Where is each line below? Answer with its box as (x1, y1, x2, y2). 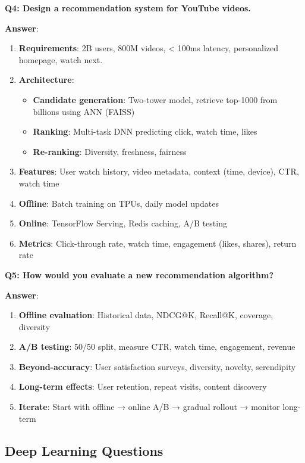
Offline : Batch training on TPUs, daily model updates (18, 197, 219, 209)
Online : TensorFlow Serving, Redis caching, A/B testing (18, 217, 227, 229)
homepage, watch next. (18, 53, 103, 66)
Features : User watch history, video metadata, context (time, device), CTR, (18, 165, 299, 178)
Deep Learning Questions (5, 441, 163, 459)
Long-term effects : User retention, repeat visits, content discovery (18, 380, 267, 393)
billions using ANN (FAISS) (33, 105, 135, 117)
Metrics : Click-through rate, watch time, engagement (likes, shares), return (18, 237, 297, 249)
